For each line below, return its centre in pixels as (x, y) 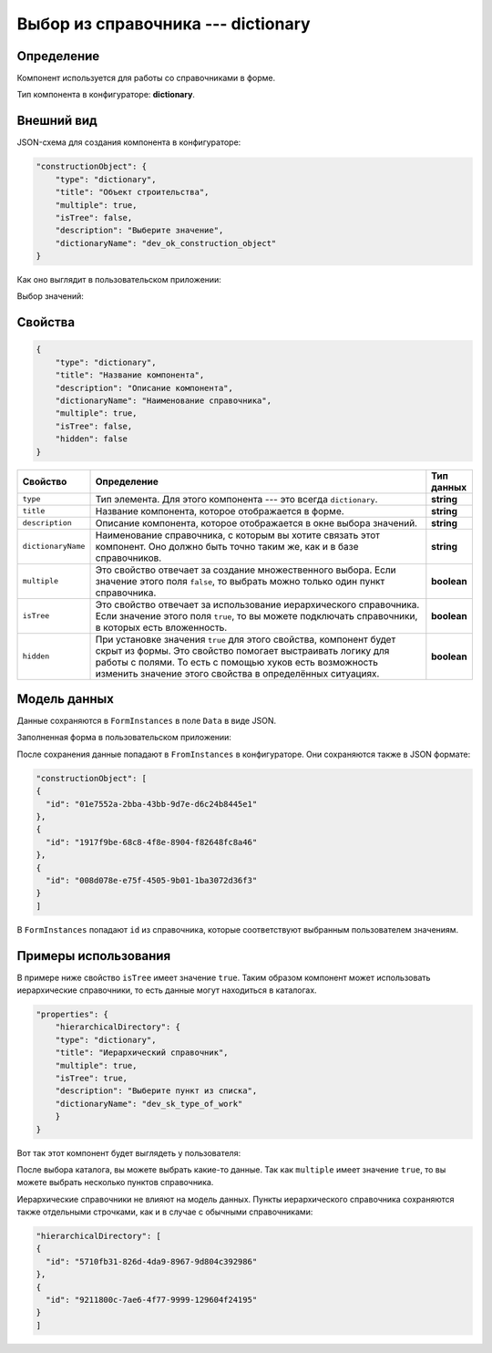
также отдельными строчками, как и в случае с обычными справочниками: (165, 1212)
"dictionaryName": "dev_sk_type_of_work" (149, 1104)
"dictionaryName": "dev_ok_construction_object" (166, 243)
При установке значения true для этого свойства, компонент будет (246, 639)
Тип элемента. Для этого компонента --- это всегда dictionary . (236, 499)
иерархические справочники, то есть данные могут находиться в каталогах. (167, 990)
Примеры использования (94, 956)
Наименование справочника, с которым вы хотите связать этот (237, 535)
